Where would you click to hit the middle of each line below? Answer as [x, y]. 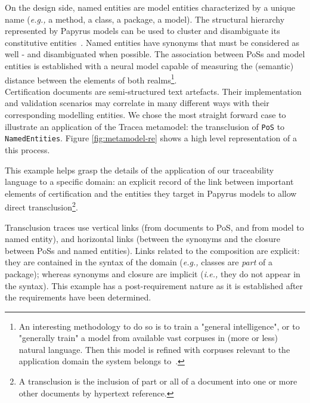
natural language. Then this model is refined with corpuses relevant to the [154, 349]
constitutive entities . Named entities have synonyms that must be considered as [152, 42]
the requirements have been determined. [78, 297]
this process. [27, 149]
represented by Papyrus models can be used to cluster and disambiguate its [142, 31]
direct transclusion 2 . [41, 206]
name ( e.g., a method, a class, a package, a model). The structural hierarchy [145, 19]
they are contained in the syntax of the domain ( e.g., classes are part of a [139, 262]
